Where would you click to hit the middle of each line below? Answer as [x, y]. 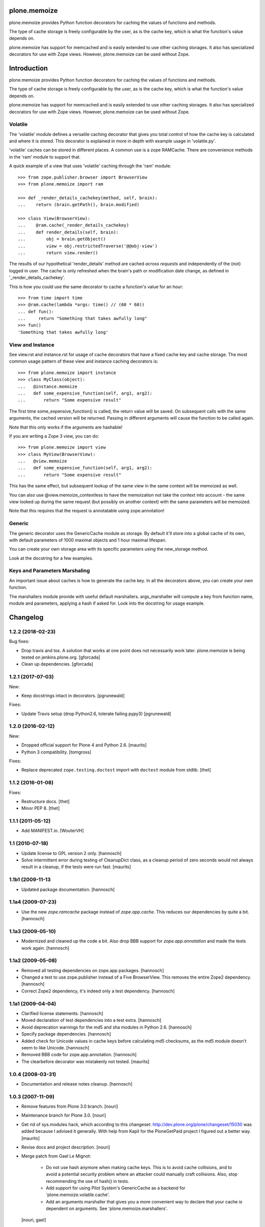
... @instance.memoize [48, 386]
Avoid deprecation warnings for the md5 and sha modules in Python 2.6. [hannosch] [106, 1027]
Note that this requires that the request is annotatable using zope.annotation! [87, 511]
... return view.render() [58, 253]
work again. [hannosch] [45, 948]
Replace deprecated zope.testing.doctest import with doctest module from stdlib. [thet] [116, 770]
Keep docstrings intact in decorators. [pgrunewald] [73, 695]
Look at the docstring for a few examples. [51, 558]
